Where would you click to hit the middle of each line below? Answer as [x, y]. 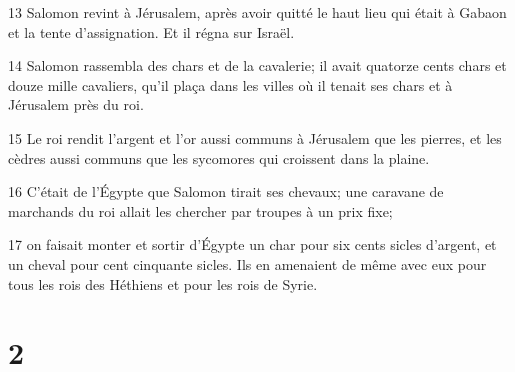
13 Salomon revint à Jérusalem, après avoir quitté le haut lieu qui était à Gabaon [257, 12]
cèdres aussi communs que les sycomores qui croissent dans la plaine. [219, 157]
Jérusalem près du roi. [76, 104]
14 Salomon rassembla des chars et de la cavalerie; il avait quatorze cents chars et [257, 65]
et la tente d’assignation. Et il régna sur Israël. [151, 31]
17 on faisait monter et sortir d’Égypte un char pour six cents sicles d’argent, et [252, 244]
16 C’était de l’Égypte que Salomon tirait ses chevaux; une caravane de [226, 191]
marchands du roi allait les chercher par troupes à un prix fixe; [200, 210]
